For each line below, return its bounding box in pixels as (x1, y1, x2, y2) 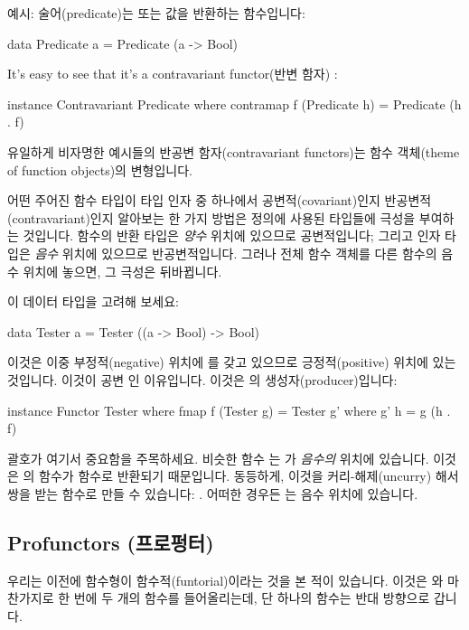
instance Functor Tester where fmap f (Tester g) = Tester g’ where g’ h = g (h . (7, 400, 451, 419)
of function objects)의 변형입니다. (7, 160, 192, 179)
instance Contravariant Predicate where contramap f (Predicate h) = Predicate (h (7, 94, 462, 113)
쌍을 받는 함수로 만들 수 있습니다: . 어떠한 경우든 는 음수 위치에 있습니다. (7, 484, 418, 503)
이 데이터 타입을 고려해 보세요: (7, 292, 179, 311)
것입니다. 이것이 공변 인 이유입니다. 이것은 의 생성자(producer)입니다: (7, 370, 398, 389)
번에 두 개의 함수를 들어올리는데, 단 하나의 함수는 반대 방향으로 (73, 588, 430, 607)
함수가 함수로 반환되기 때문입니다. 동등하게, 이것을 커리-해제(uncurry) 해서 (39, 466, 459, 485)
